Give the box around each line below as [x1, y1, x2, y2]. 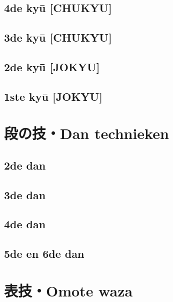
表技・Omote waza [4, 280, 133, 300]
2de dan [4, 157, 46, 173]
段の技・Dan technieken [4, 123, 169, 143]
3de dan [4, 187, 46, 202]
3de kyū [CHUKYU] [4, 30, 112, 45]
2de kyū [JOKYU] [4, 59, 100, 74]
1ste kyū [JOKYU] [4, 88, 102, 104]
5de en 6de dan [4, 246, 84, 261]
